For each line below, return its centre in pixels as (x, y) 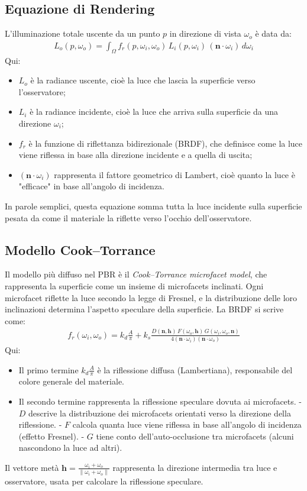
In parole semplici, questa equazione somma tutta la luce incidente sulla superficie (153, 206)
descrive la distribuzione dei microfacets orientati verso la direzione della (160, 413)
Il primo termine (49, 369)
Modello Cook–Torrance (80, 249)
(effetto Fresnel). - (51, 436)
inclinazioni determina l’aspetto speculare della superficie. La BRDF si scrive (144, 309)
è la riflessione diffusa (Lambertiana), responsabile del (195, 369)
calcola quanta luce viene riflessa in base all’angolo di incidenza (187, 424)
